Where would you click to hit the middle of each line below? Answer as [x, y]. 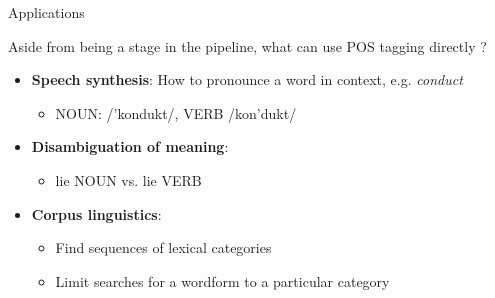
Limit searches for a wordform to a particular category [222, 280]
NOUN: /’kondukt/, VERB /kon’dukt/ [176, 112]
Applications [46, 12]
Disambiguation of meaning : [130, 146]
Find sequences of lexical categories [163, 247]
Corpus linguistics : [96, 213]
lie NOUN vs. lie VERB [128, 179]
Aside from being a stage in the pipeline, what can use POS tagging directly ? [247, 45]
